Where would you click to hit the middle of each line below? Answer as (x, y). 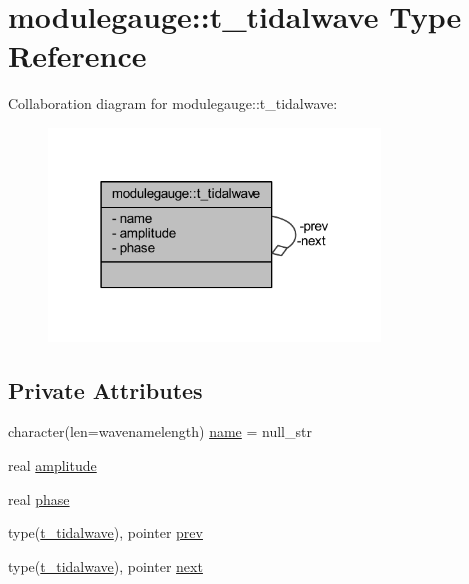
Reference (77, 55)
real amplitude (52, 464)
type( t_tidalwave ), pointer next (105, 565)
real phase (39, 498)
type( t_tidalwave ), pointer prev (105, 532)
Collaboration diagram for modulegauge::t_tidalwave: (173, 103)
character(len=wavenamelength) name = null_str (160, 431)
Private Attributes (105, 389)
